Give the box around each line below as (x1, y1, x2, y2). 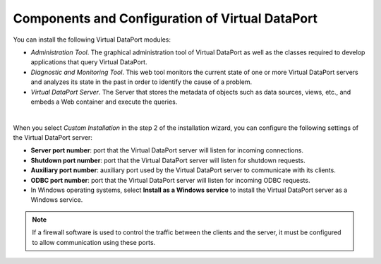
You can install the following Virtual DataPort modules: (13, 35, 171, 44)
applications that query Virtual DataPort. (30, 58, 147, 66)
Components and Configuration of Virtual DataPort (13, 11, 317, 26)
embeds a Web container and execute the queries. (30, 97, 178, 106)
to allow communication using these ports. (32, 238, 156, 246)
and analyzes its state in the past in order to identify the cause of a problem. (30, 78, 253, 86)
